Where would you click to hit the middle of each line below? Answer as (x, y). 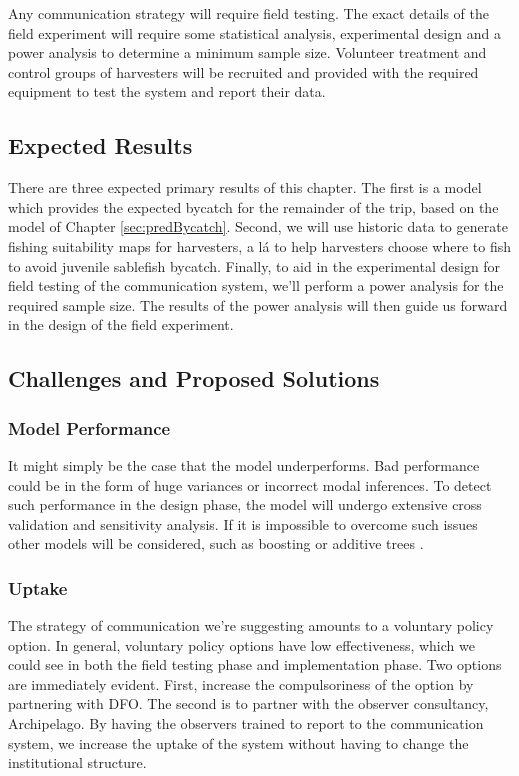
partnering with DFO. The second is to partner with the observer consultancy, (248, 703)
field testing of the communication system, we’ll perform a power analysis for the (256, 285)
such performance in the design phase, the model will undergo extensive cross (245, 504)
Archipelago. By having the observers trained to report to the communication (246, 723)
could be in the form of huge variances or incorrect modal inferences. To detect (250, 484)
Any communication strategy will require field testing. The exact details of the (248, 13)
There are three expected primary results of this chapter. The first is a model (245, 187)
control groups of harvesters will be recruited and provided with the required (243, 71)
